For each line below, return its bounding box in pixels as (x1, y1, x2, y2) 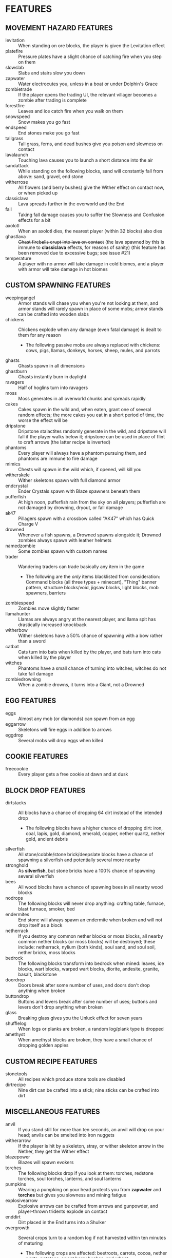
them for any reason (18, 332, 61, 338)
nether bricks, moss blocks (18, 950, 75, 956)
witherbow (5, 627, 28, 633)
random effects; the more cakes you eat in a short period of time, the (18, 412, 164, 418)
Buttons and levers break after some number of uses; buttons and (18, 999, 158, 1005)
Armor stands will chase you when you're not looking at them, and (18, 300, 158, 306)
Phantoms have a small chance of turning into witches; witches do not (18, 665, 167, 671)
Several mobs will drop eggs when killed (18, 737, 104, 743)
